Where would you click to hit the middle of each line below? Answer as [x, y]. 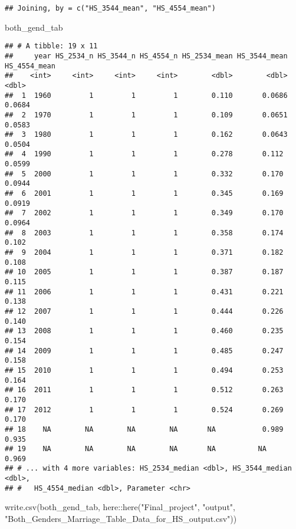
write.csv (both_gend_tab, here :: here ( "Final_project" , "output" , [120, 507]
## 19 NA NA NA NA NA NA [136, 449]
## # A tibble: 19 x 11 [51, 46]
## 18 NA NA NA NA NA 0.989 [144, 429]
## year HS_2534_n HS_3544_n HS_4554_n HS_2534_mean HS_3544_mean [146, 56]
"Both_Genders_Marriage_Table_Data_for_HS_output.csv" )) [121, 519]
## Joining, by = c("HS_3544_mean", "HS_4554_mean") [110, 8]
